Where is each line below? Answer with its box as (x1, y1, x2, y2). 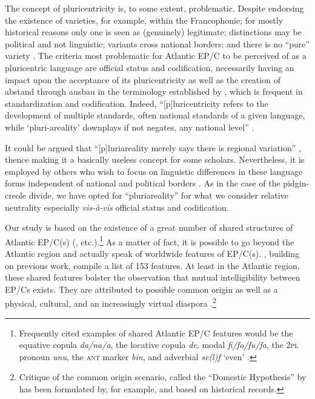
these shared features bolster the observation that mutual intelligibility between (5, 271, 300, 284)
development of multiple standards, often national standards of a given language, (5, 109, 305, 121)
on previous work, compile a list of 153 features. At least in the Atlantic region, (5, 259, 300, 271)
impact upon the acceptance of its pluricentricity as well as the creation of (5, 73, 280, 86)
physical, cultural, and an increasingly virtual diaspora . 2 (5, 295, 216, 309)
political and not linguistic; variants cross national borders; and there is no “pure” (5, 37, 310, 50)
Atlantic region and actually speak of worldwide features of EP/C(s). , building (5, 247, 300, 259)
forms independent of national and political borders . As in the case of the (5, 177, 280, 189)
